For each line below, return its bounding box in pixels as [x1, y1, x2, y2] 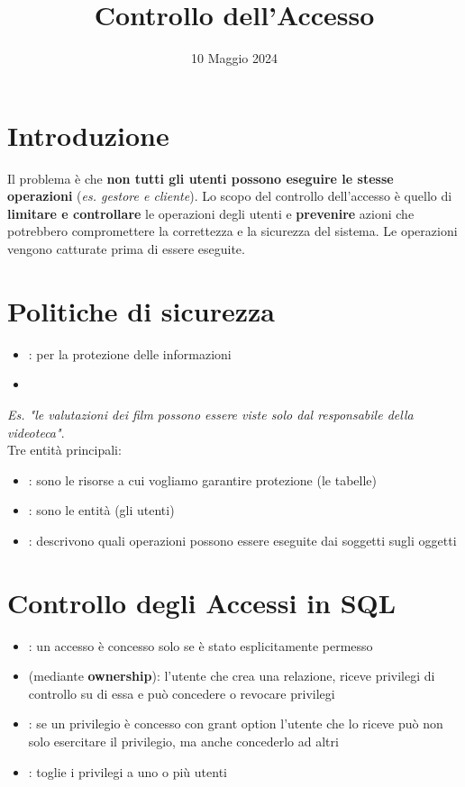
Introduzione [7, 116, 169, 153]
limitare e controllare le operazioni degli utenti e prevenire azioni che [7, 204, 415, 222]
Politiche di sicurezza [7, 292, 275, 329]
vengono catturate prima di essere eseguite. [7, 240, 245, 258]
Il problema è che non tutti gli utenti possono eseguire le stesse [7, 168, 394, 187]
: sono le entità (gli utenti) [28, 501, 175, 520]
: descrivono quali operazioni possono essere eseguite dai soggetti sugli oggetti [28, 530, 457, 549]
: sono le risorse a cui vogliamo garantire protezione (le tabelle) [28, 470, 377, 489]
